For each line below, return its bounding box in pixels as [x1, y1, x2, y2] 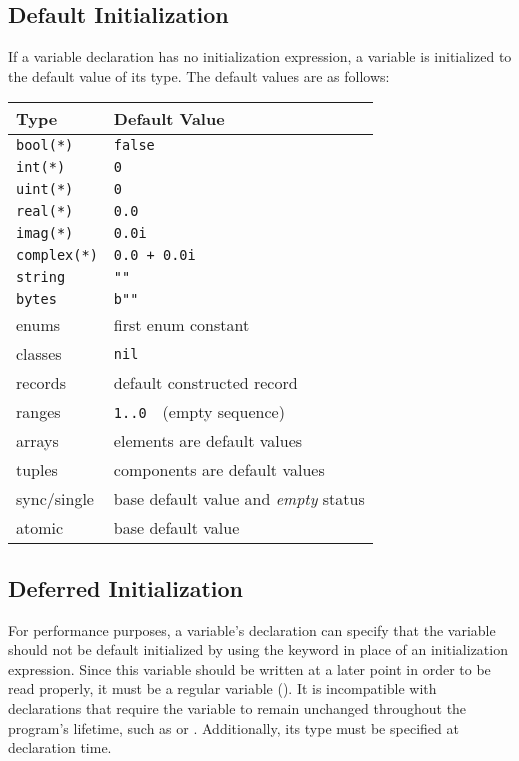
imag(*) [16, 225, 74, 242]
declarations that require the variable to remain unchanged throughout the [8, 697, 467, 718]
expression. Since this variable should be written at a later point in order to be [8, 658, 491, 679]
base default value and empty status [113, 487, 365, 511]
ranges [16, 400, 61, 424]
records [16, 371, 66, 395]
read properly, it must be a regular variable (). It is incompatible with [8, 678, 437, 699]
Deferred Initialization [8, 572, 244, 603]
